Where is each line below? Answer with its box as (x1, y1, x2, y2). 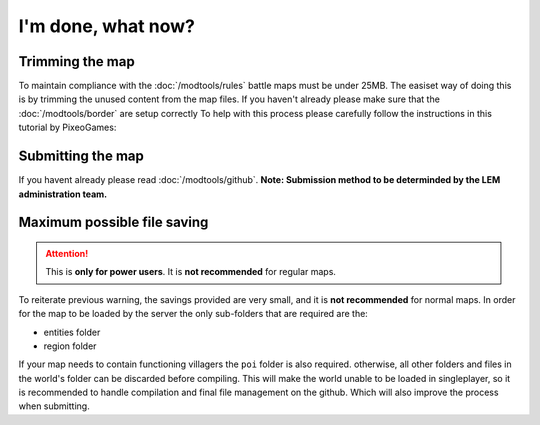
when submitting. (18, 400, 90, 412)
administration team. (18, 188, 108, 200)
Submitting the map (18, 148, 144, 165)
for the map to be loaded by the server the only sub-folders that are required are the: (18, 308, 369, 320)
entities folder (43, 326, 101, 338)
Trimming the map (18, 53, 135, 70)
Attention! (45, 247, 89, 259)
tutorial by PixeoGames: (18, 121, 117, 134)
